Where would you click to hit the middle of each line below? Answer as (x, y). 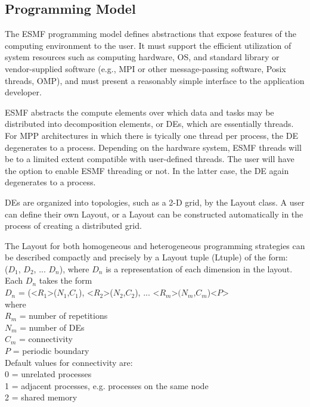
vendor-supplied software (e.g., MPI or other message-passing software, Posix (145, 68)
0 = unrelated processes (48, 374)
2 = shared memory (41, 397)
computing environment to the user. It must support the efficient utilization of (148, 45)
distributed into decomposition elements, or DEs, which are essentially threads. (149, 124)
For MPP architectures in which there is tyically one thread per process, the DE (151, 135)
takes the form (66, 280)
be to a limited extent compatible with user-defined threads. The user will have (150, 159)
